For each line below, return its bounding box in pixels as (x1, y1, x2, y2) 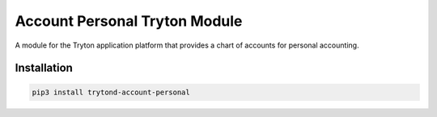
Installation (15, 61, 73, 75)
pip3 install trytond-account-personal (32, 87, 190, 97)
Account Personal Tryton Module (15, 12, 243, 30)
